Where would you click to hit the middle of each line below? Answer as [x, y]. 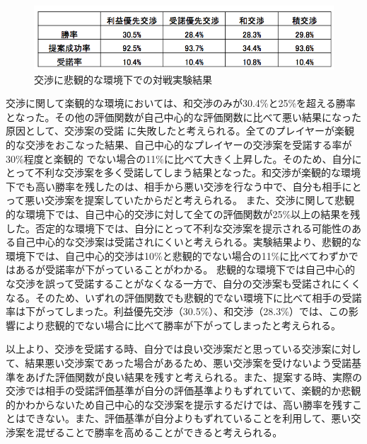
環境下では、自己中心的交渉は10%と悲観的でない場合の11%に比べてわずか [177, 255]
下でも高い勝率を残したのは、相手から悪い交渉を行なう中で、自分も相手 [174, 186]
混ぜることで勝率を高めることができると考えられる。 [159, 432]
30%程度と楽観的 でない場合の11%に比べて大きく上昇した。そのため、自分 [179, 158]
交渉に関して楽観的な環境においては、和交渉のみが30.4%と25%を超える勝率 [181, 103]
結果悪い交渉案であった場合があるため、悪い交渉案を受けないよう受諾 [188, 362]
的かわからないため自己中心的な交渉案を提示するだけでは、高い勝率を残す [179, 404]
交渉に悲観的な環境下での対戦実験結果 [123, 79]
